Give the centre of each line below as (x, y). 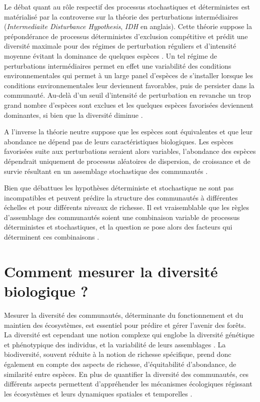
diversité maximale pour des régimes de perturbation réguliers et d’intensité (120, 46)
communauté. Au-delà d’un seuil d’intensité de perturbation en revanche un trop (127, 95)
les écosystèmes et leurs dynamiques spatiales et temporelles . (98, 393)
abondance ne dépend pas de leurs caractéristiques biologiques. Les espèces (119, 141)
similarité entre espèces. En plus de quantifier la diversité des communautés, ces (126, 374)
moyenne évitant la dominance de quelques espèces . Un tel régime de (111, 55)
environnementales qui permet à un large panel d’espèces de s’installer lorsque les (129, 75)
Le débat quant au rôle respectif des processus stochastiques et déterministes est (127, 7)
